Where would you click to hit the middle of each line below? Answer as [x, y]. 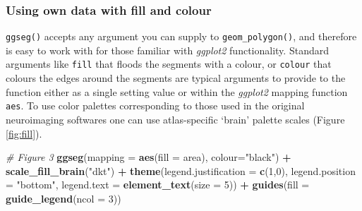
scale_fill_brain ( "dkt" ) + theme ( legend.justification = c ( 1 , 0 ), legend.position [181, 170]
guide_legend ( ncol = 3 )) [64, 198]
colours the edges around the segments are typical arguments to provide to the [176, 78]
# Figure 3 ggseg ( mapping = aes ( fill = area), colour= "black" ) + [149, 157]
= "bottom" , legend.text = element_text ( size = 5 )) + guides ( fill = [158, 185]
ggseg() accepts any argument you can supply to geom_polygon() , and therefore [181, 36]
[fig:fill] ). [24, 133]
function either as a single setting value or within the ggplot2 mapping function [177, 91]
